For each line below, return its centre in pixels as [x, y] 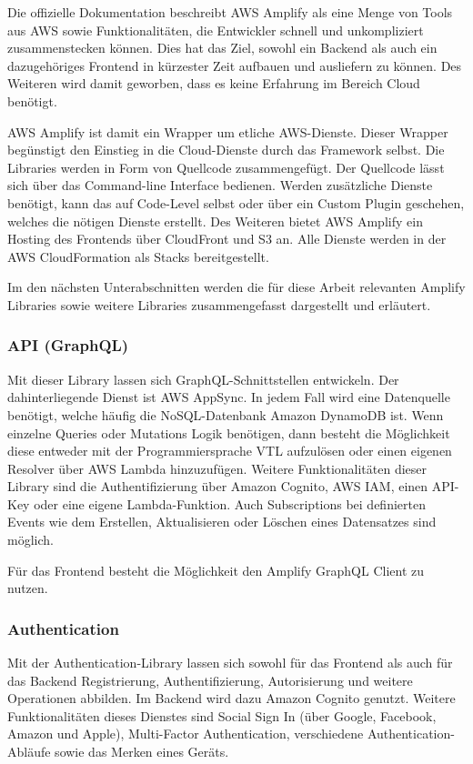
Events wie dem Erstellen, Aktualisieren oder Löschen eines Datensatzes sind [222, 522]
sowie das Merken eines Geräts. [142, 752]
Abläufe [29, 752]
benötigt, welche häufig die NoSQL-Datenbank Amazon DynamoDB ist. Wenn [226, 414]
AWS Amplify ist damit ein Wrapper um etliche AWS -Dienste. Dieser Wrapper [228, 131]
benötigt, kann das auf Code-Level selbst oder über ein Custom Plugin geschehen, [236, 202]
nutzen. [28, 588]
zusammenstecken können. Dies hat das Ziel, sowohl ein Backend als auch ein [222, 48]
